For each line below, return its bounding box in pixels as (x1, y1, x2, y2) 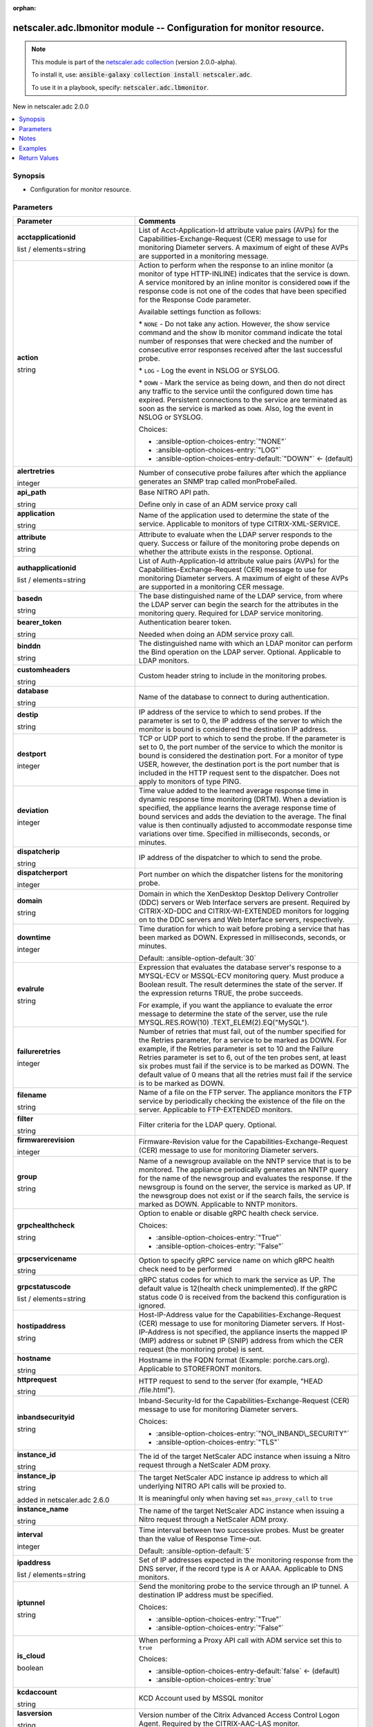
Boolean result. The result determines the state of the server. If (138, 980, 343, 989)
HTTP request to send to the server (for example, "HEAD (138, 1377, 323, 1386)
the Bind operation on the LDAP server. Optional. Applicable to (138, 647, 341, 657)
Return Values (19, 153, 59, 162)
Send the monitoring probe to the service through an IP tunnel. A (138, 1582, 349, 1592)
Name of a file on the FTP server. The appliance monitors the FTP (138, 1088, 352, 1098)
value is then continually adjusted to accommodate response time (138, 821, 352, 830)
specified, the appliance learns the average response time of (138, 803, 336, 813)
